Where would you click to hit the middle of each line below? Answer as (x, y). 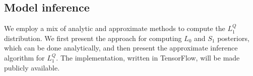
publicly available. (32, 67)
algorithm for (24, 57)
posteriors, (233, 38)
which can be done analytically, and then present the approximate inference (121, 48)
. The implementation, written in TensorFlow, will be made (148, 57)
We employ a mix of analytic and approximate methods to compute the (115, 28)
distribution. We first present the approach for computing (93, 38)
